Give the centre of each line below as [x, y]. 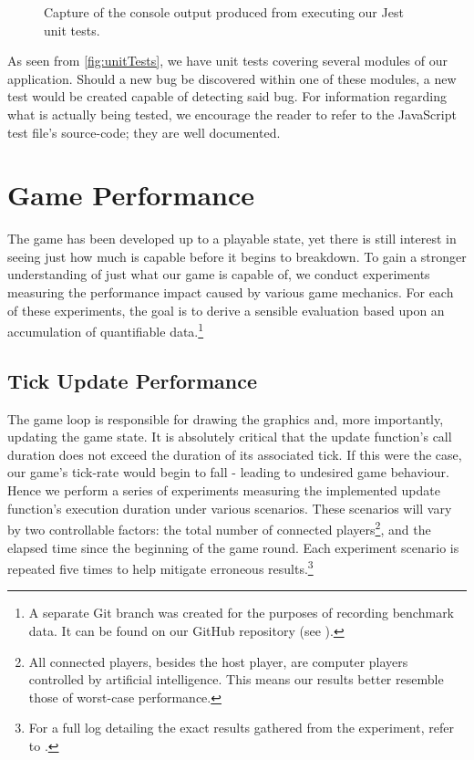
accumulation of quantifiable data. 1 [106, 330]
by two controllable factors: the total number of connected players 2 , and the [219, 528]
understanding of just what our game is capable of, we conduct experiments [219, 274]
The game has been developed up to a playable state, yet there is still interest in [232, 239]
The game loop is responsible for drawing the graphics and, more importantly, [226, 418]
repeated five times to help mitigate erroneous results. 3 [160, 567]
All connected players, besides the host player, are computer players [218, 661]
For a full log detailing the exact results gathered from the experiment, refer [241, 728]
